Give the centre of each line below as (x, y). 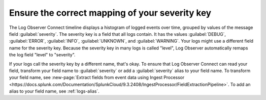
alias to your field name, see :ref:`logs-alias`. (54, 91)
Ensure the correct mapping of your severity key (110, 13)
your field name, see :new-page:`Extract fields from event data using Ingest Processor (97, 77)
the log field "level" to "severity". (42, 55)
